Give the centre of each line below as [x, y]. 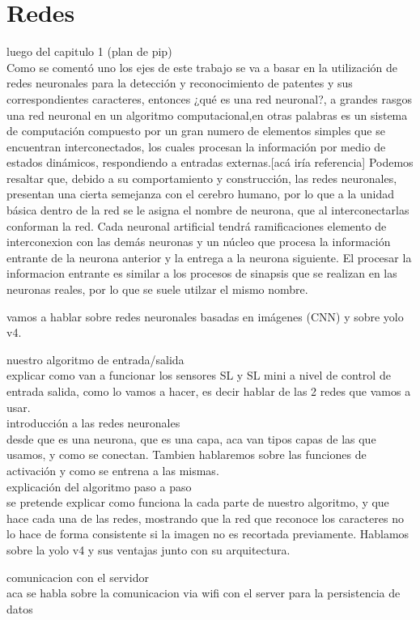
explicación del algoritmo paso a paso [99, 486]
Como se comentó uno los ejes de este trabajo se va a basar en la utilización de [202, 67]
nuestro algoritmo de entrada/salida [95, 359]
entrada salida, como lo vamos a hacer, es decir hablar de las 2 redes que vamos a [209, 391]
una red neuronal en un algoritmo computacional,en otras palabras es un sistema [207, 115]
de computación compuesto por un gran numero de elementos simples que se [196, 131]
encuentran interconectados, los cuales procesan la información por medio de [196, 146]
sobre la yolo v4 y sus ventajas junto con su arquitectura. [148, 549]
